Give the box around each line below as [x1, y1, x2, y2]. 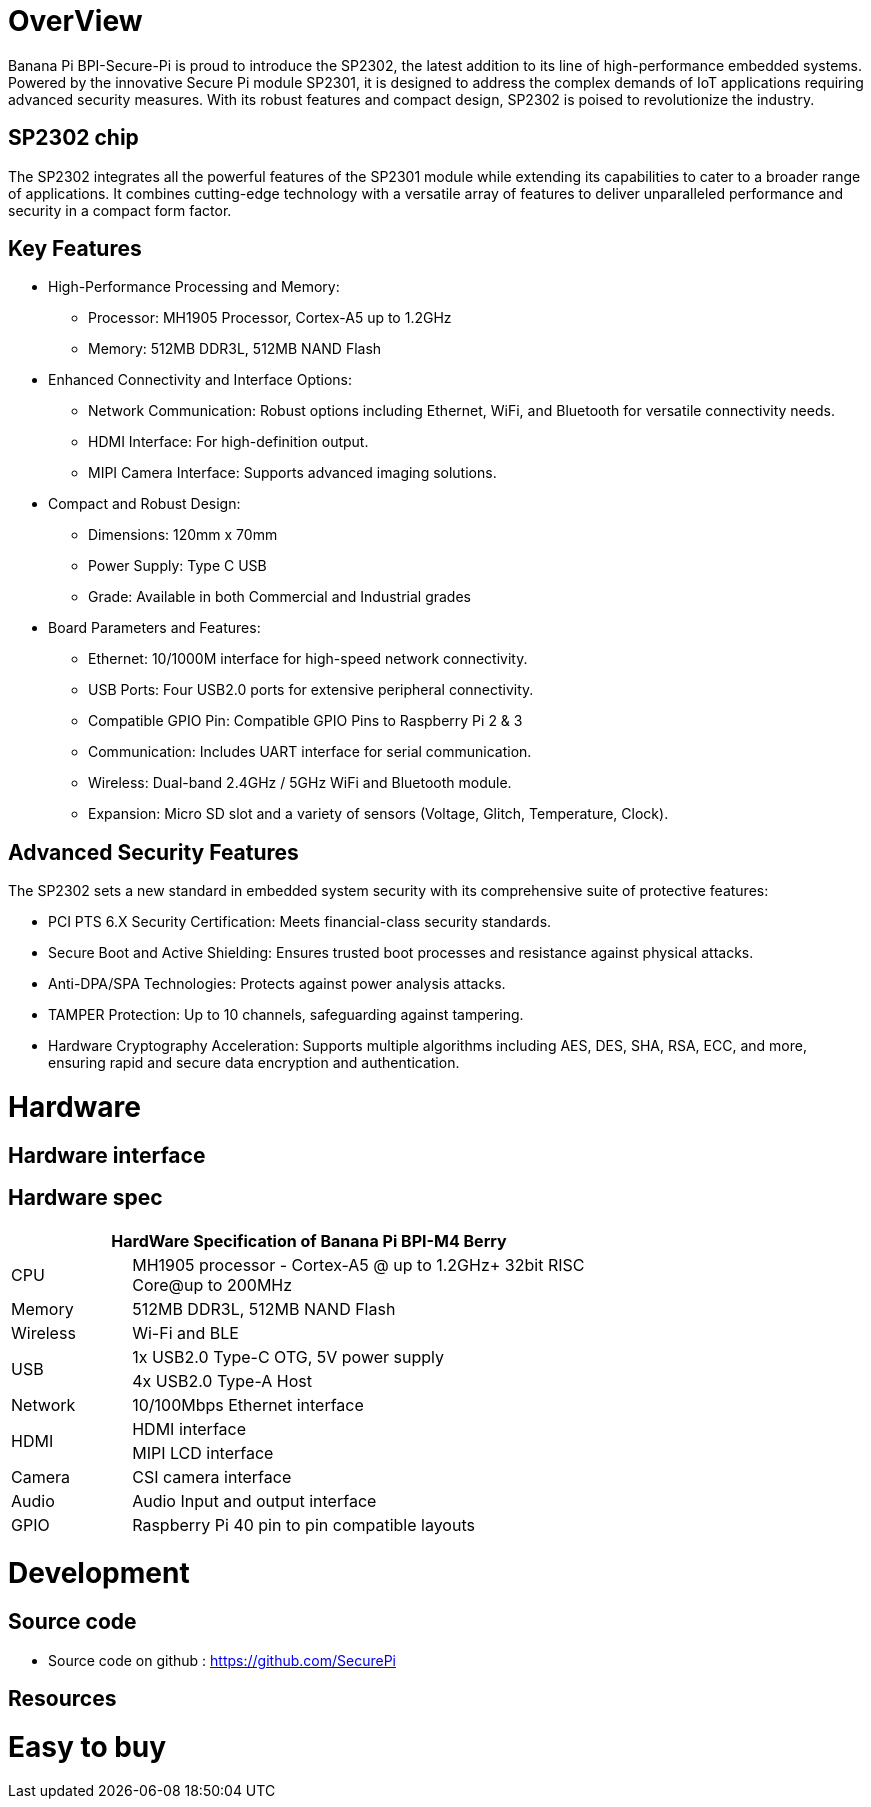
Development [8, 1556, 190, 1591]
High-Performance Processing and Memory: [48, 278, 340, 296]
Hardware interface [8, 1142, 206, 1168]
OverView [8, 4, 143, 38]
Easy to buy [8, 1729, 167, 1764]
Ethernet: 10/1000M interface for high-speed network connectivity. [88, 650, 528, 668]
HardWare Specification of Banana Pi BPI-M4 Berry [111, 1230, 507, 1251]
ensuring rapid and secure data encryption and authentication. [48, 1054, 460, 1072]
